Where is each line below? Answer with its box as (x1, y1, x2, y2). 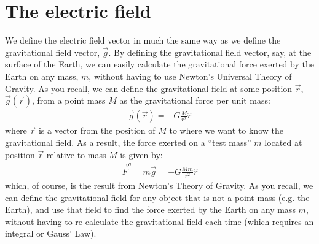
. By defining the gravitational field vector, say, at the (108, 45, 312, 58)
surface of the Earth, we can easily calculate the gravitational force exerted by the (5, 58, 314, 71)
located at (264, 135, 302, 148)
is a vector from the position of (38, 124, 156, 137)
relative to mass (46, 148, 106, 161)
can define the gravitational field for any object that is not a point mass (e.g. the (5, 191, 310, 204)
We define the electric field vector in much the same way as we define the (5, 34, 281, 47)
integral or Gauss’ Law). (5, 227, 96, 240)
